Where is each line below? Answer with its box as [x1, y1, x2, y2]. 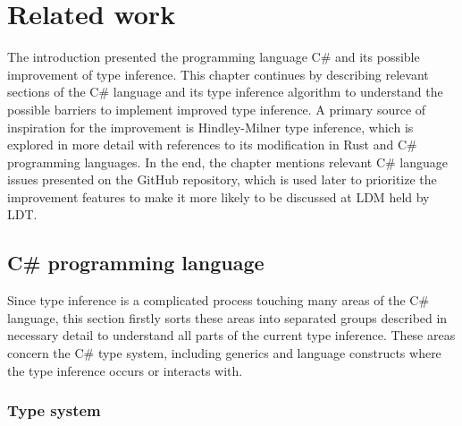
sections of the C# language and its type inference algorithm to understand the [7, 82, 443, 101]
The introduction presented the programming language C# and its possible [7, 47, 420, 66]
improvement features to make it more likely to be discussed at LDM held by [7, 187, 430, 206]
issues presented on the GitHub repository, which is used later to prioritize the [7, 170, 437, 189]
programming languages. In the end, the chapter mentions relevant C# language [7, 152, 449, 171]
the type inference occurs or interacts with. [7, 361, 243, 379]
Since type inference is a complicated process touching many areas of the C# [7, 291, 430, 310]
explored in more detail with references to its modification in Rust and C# [7, 135, 417, 154]
